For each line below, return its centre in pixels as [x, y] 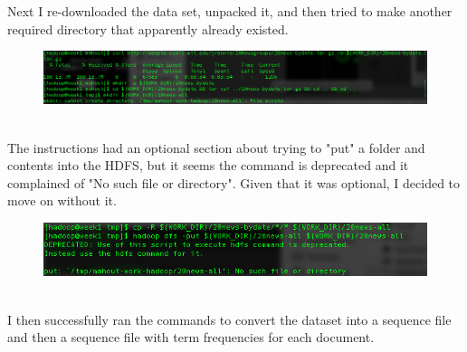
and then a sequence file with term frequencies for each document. [191, 337]
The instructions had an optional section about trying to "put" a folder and [216, 147]
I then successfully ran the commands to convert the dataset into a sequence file [229, 319]
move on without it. [62, 200]
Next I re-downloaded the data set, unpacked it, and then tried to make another [230, 11]
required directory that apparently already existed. [148, 29]
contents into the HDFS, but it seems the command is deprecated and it [208, 165]
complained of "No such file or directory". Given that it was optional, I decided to [234, 182]
